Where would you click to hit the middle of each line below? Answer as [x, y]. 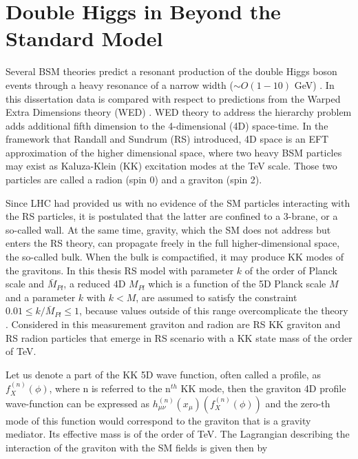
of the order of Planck [291, 270]
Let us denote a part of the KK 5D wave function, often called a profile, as [163, 374]
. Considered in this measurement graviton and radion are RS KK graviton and [173, 324]
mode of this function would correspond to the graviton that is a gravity [158, 420]
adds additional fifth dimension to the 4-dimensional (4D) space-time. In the [167, 125]
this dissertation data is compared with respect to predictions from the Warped [173, 98]
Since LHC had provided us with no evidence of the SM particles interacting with [178, 202]
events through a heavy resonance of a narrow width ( [119, 84]
